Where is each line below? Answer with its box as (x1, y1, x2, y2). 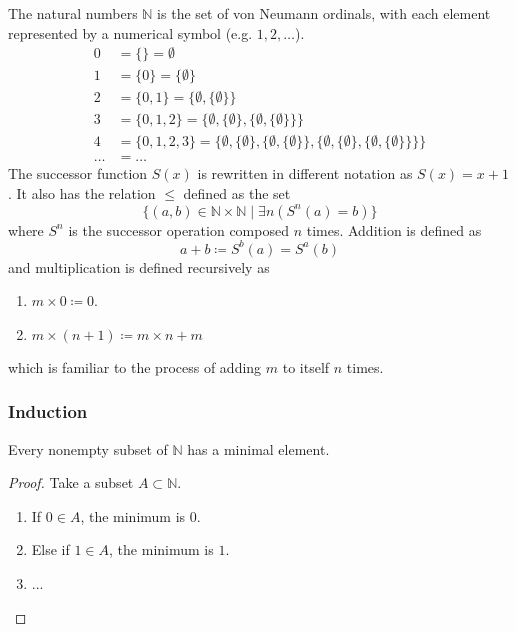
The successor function (8, 163, 148, 184)
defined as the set (183, 182, 291, 203)
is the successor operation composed (68, 219, 289, 240)
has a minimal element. (187, 438, 330, 459)
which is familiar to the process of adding (8, 356, 262, 377)
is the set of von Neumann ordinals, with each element (157, 3, 491, 23)
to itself (282, 356, 330, 377)
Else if (31, 539, 70, 560)
